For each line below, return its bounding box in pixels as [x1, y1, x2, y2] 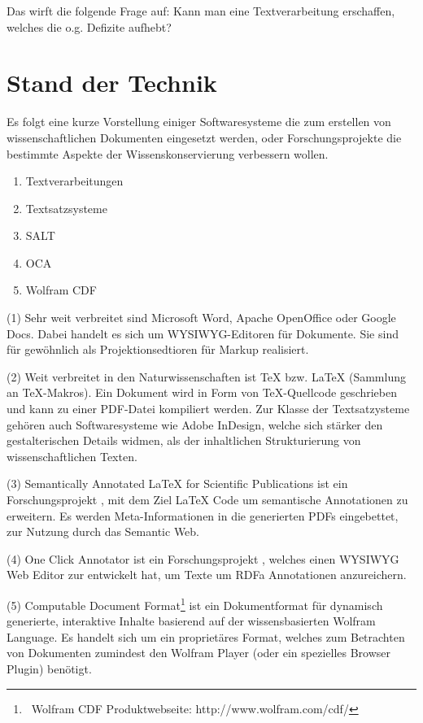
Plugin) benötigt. [7, 660, 92, 677]
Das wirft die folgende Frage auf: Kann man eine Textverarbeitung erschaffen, [7, 2, 395, 19]
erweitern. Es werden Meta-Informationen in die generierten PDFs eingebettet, [7, 507, 399, 524]
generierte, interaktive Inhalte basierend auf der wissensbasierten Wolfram [7, 612, 376, 629]
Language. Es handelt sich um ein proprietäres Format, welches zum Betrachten [7, 628, 405, 645]
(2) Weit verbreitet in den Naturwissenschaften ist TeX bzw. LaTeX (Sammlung [7, 368, 406, 385]
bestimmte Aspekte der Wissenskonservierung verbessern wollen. [7, 145, 329, 162]
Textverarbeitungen [25, 172, 124, 189]
